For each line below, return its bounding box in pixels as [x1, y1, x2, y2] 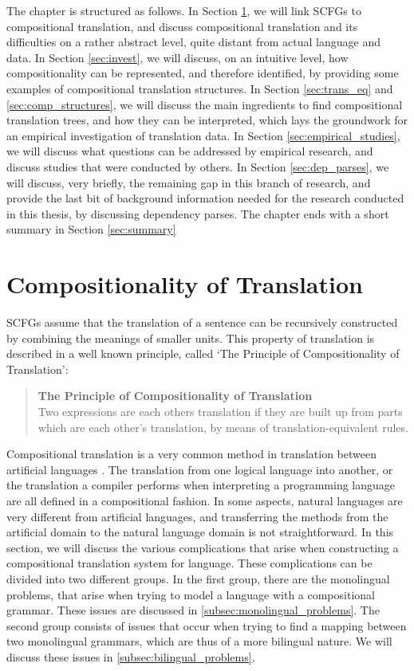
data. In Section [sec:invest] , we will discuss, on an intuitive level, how [6, 49, 349, 65]
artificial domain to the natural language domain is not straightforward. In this [6, 524, 394, 540]
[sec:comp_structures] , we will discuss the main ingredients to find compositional [6, 96, 403, 112]
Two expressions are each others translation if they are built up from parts [37, 403, 403, 419]
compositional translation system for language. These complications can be [6, 555, 373, 571]
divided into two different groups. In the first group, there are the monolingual [6, 570, 390, 587]
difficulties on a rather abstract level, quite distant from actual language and [6, 33, 381, 50]
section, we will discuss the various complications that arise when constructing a [6, 539, 399, 555]
